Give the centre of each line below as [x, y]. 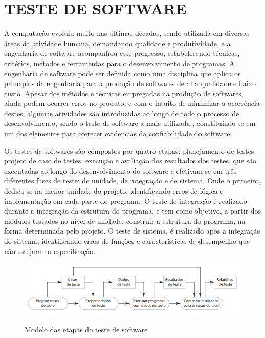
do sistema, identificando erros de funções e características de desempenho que [127, 241]
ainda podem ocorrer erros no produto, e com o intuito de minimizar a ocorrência [132, 103]
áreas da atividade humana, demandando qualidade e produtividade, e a [117, 43]
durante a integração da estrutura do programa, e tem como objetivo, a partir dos [133, 211]
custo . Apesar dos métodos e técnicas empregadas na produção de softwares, [124, 93]
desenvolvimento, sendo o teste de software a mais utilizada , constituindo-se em [130, 123]
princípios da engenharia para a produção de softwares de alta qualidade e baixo [130, 83]
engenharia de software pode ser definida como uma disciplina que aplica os [123, 73]
